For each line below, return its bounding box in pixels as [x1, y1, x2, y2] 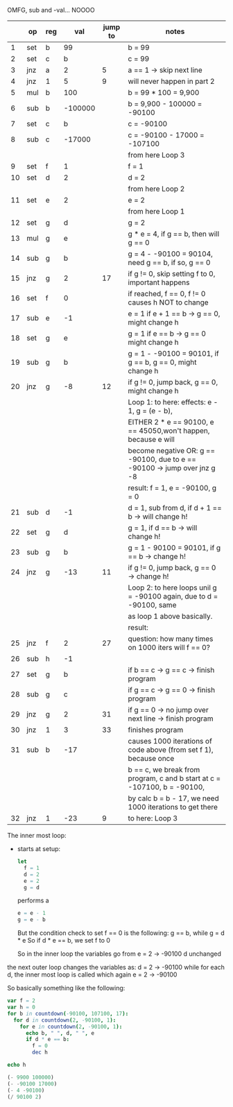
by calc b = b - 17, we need [128, 793, 220, 803]
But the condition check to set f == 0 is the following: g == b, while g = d [17, 929, 225, 937]
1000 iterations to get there [128, 803, 218, 812]
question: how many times [128, 634, 214, 644]
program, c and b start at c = [128, 773, 221, 783]
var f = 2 [7, 997, 36, 1004]
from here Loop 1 [128, 207, 185, 216]
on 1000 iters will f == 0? [128, 643, 210, 652]
